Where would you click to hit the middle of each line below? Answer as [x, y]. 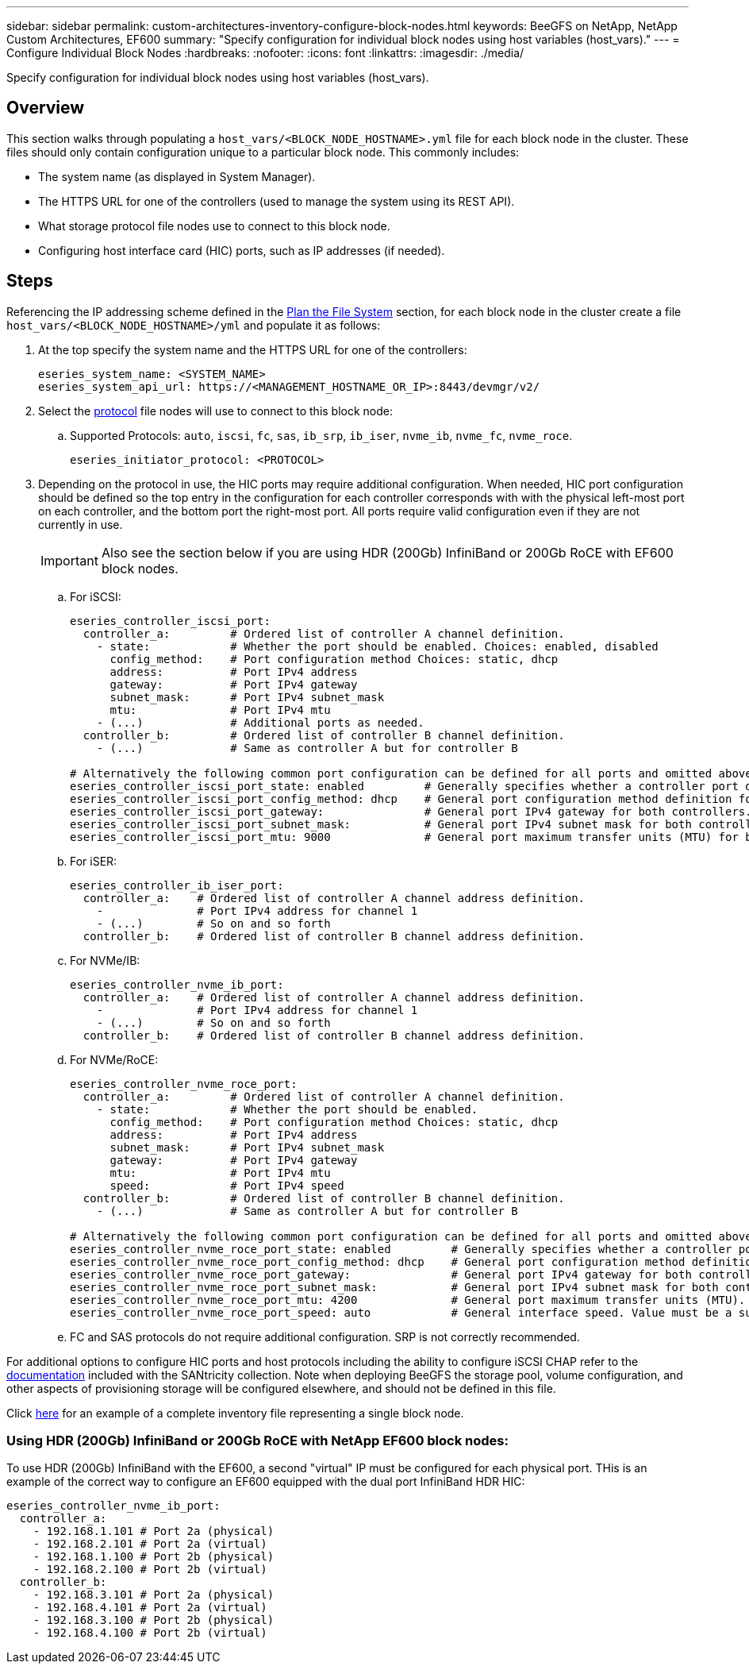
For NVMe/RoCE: [114, 1059]
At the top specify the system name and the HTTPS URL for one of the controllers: [253, 349]
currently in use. [81, 524]
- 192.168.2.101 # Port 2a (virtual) [150, 1544]
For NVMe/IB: [105, 960]
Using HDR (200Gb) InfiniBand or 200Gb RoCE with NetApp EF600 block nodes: [257, 1441]
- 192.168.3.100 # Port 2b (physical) [154, 1620]
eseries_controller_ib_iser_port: [177, 885]
